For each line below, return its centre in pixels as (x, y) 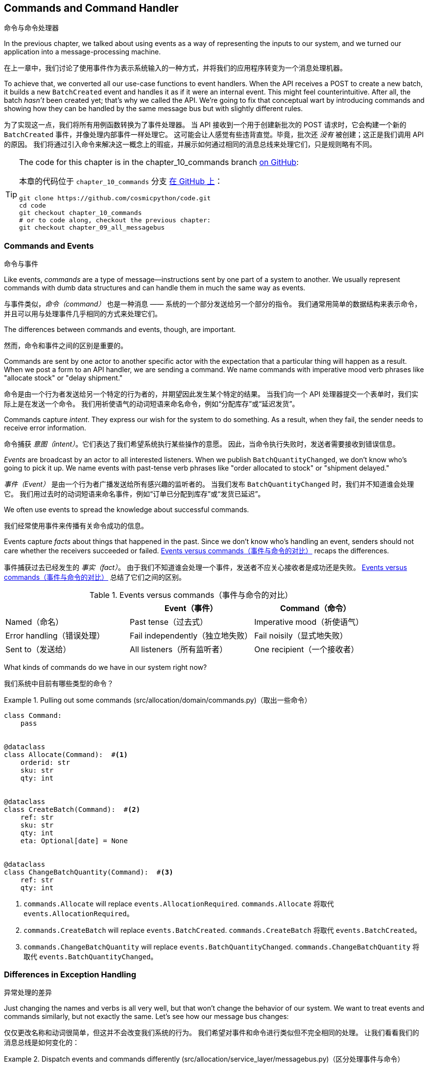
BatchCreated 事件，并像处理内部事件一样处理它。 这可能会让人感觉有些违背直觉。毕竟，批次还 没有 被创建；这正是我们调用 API (214, 135)
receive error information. (45, 428)
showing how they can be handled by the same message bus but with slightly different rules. (154, 109)
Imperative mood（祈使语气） (309, 622)
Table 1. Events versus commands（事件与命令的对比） (191, 595)
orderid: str (45, 763)
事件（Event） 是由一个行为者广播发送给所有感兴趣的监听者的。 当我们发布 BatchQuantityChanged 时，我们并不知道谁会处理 (209, 484)
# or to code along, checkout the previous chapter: (115, 220)
